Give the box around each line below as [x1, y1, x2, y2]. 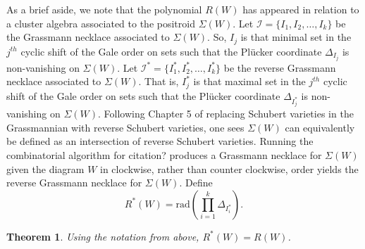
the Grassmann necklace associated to [6, 30, 170, 44]
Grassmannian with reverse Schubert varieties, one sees [6, 120, 245, 134]
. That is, [138, 74, 179, 89]
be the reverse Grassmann [223, 60, 336, 75]
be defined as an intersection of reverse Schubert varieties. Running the [6, 134, 314, 148]
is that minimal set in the [240, 30, 352, 44]
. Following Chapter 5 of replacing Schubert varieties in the [97, 106, 354, 121]
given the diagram [6, 161, 85, 176]
